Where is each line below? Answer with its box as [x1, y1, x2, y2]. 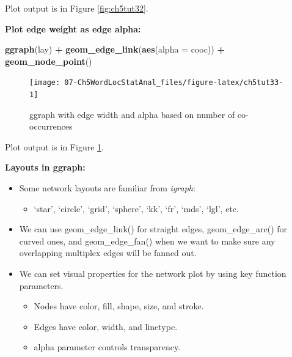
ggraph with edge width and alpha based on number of [29, 108, 235, 120]
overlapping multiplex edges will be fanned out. [19, 246, 197, 259]
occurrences [29, 120, 73, 133]
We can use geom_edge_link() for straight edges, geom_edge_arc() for [19, 223, 288, 235]
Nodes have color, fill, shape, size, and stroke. [34, 300, 204, 312]
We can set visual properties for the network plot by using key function [19, 267, 287, 280]
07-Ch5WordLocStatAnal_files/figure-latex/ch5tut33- [64, 78, 283, 87]
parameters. [19, 279, 64, 292]
